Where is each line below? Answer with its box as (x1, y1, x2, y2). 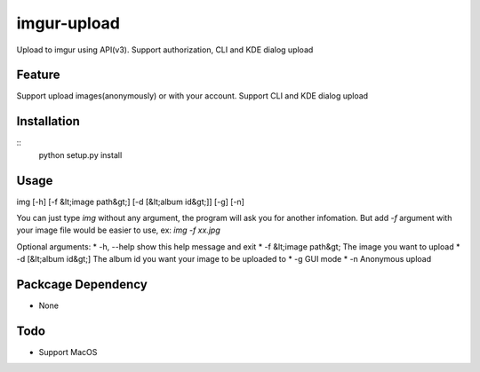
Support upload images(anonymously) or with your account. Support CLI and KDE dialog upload (16, 91, 369, 101)
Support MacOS (38, 347, 98, 358)
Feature (16, 67, 60, 83)
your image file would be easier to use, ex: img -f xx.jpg (16, 225, 221, 235)
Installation (16, 114, 80, 129)
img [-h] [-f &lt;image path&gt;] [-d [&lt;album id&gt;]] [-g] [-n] (16, 196, 244, 207)
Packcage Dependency (16, 277, 148, 292)
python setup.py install (38, 149, 123, 160)
